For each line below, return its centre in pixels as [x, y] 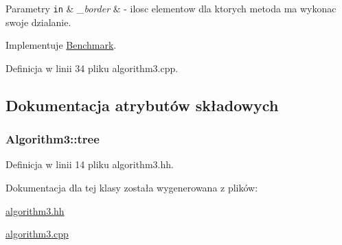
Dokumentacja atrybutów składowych [142, 105]
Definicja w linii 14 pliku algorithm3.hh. [90, 164]
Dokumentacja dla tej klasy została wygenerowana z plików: [132, 188]
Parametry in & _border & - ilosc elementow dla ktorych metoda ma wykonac [171, 8]
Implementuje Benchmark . [61, 45]
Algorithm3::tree [53, 139]
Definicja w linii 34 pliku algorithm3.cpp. [92, 68]
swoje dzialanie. [38, 22]
